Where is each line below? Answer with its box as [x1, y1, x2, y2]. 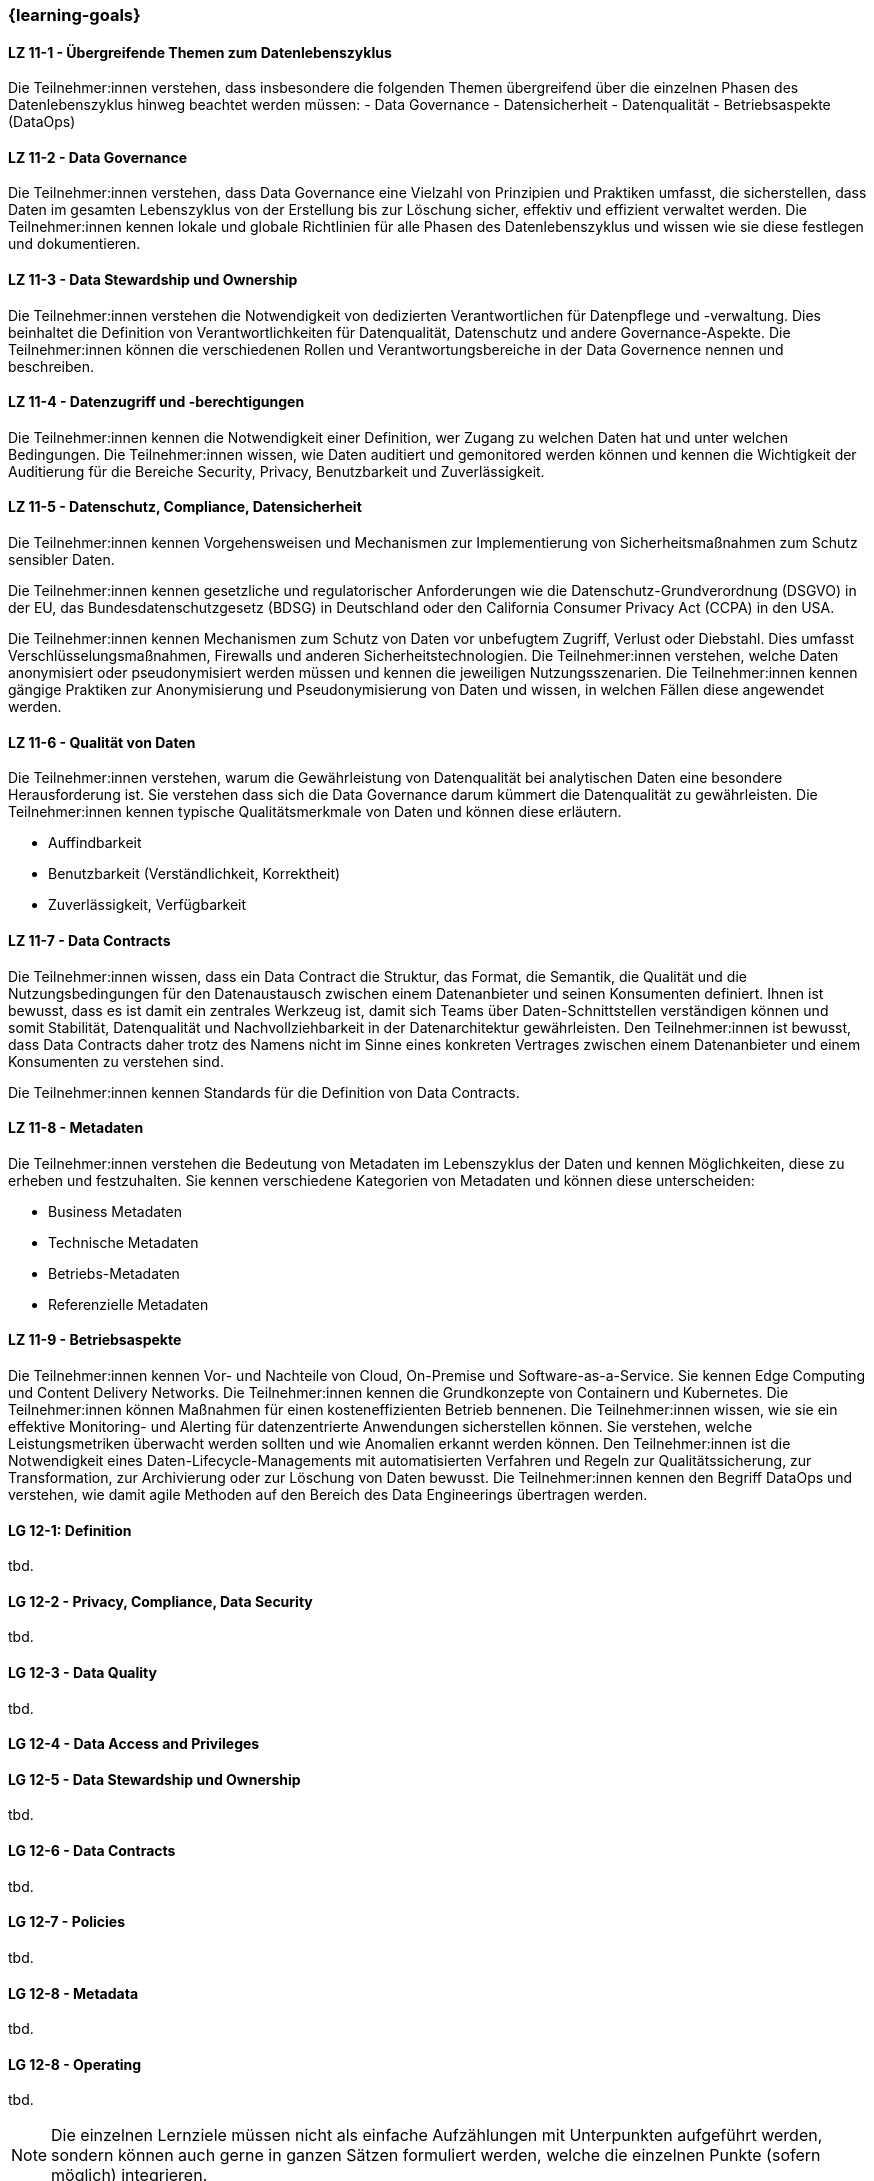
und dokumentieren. [8, 235, 141, 253]
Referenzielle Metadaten [48, 1295, 209, 1313]
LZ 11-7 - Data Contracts [8, 931, 171, 949]
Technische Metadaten [48, 1233, 199, 1251]
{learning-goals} [8, 5, 141, 25]
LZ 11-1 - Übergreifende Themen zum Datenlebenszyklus [8, 43, 392, 61]
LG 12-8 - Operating [8, 2055, 142, 2073]
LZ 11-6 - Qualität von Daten [8, 733, 196, 751]
